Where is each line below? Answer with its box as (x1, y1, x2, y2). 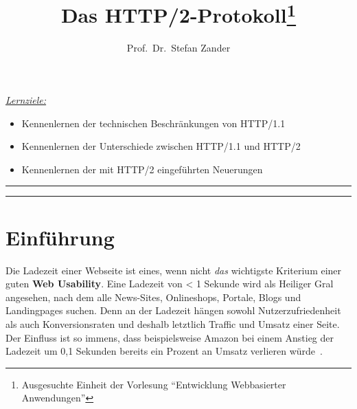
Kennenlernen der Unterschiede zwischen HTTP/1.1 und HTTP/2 (21, 139, 301, 153)
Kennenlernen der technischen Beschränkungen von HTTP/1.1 (21, 115, 286, 130)
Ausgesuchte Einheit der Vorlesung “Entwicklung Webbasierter (21, 377, 286, 391)
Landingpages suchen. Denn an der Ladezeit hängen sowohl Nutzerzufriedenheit (5, 303, 341, 318)
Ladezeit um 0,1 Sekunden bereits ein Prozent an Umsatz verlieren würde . (5, 344, 323, 358)
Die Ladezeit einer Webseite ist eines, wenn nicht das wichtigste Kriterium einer (5, 263, 342, 277)
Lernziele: (5, 93, 47, 107)
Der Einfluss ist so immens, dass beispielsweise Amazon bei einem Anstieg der (5, 330, 334, 344)
